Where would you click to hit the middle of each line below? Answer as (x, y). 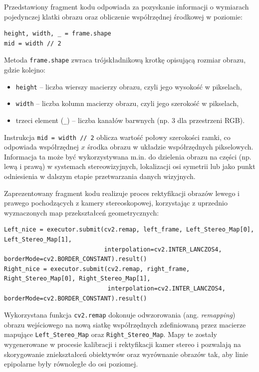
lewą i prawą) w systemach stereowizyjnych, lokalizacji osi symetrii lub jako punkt (130, 166)
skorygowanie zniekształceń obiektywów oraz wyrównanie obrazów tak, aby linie (126, 354)
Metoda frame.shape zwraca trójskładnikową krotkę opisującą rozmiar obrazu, (125, 60)
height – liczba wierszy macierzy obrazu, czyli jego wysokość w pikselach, (129, 86)
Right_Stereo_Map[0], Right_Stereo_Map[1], (77, 279)
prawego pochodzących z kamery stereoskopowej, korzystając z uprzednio (116, 203)
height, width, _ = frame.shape (58, 34)
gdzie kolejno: (25, 70)
